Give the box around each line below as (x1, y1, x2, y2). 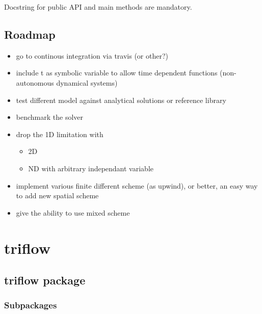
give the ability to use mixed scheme (16, 207, 130, 218)
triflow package (4, 272, 86, 288)
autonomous (16, 77, 54, 88)
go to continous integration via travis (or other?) (16, 50, 169, 61)
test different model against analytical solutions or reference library (16, 94, 226, 105)
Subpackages (4, 299, 57, 311)
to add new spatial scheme (16, 190, 99, 201)
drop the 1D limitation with (16, 128, 103, 139)
